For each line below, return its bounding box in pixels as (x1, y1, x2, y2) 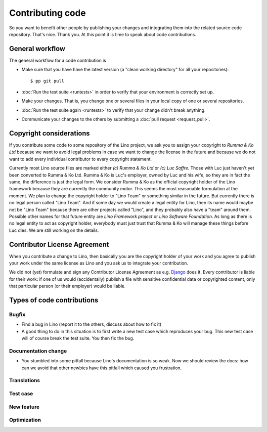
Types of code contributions (9, 296, 98, 304)
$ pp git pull (30, 78, 64, 84)
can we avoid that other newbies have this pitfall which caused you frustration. (21, 365, 182, 371)
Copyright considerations (9, 129, 90, 137)
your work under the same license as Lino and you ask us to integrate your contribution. (9, 260, 188, 266)
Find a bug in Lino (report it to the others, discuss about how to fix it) (21, 321, 162, 327)
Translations (9, 377, 41, 384)
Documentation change (9, 347, 67, 354)
